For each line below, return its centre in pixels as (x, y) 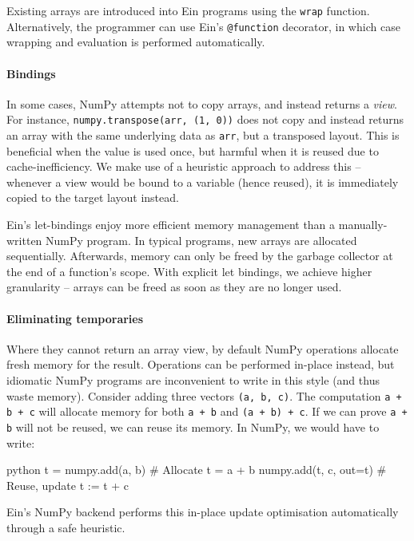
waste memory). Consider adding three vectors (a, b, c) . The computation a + (204, 395)
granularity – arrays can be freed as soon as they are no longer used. (174, 287)
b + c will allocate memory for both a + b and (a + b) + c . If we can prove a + (207, 411)
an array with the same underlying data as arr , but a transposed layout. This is (203, 134)
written (24, 240)
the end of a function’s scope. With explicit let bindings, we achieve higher (189, 271)
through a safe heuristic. (66, 527)
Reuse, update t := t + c (68, 485)
